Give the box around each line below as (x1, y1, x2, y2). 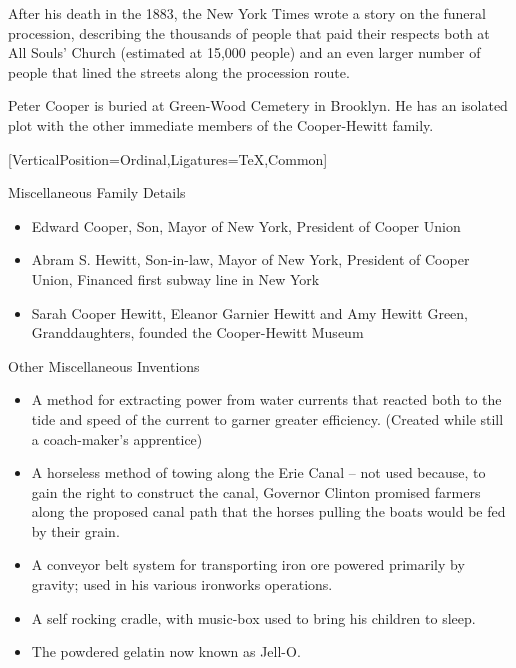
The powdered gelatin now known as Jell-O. (31, 641, 301, 662)
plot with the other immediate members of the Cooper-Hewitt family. (8, 114, 434, 135)
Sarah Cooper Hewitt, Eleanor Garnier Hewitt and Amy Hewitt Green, (31, 302, 468, 323)
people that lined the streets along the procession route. (8, 61, 350, 82)
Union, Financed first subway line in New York (31, 268, 320, 289)
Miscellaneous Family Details (8, 182, 186, 203)
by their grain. (31, 520, 120, 541)
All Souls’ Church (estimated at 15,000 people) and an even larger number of (8, 42, 481, 63)
